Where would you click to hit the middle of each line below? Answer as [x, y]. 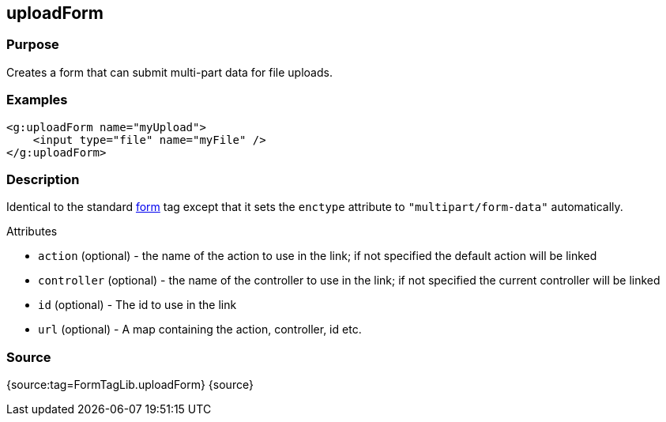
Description [43, 179]
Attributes [32, 232]
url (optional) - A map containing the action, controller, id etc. [200, 330]
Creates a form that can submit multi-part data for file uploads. [169, 72]
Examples [37, 100]
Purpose [33, 45]
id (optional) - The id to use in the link [137, 305]
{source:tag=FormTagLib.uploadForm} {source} [130, 385]
